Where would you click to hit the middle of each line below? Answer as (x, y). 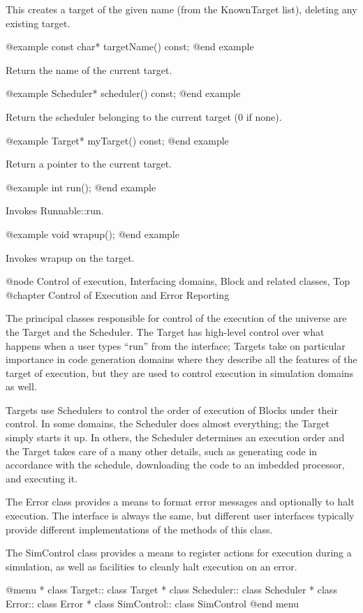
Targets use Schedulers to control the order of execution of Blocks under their (172, 409)
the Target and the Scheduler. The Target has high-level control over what (165, 331)
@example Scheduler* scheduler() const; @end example (123, 93)
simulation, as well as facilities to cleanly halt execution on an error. (151, 566)
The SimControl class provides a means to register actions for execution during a (179, 553)
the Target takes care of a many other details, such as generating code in (162, 451)
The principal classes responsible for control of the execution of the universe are (176, 318)
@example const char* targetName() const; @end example (130, 46)
